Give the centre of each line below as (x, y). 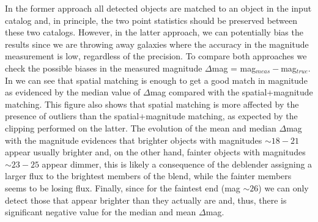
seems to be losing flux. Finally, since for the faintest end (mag (123, 187)
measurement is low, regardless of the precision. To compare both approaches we (156, 56)
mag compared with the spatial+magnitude (231, 92)
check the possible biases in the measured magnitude (104, 68)
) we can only (283, 187)
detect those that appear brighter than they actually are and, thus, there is (146, 200)
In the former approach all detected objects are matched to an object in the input (158, 8)
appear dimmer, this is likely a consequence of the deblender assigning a (177, 164)
